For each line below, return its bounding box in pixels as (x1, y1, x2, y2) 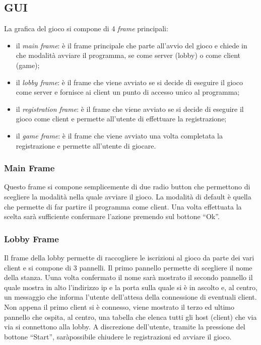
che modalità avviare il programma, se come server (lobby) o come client (16, 50, 240, 60)
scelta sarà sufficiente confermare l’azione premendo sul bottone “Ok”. (4, 211, 220, 222)
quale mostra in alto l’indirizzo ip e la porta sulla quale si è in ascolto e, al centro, (4, 282, 257, 292)
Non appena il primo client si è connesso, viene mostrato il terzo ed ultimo (4, 301, 234, 312)
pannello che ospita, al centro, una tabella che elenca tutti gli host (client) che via (4, 311, 257, 322)
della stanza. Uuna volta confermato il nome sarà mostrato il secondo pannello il (4, 272, 253, 283)
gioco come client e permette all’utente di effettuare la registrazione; (16, 113, 227, 124)
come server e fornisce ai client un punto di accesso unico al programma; (16, 87, 240, 97)
